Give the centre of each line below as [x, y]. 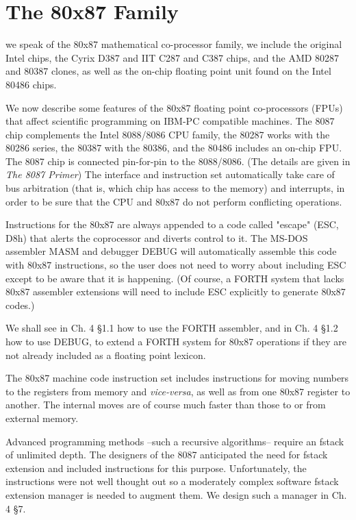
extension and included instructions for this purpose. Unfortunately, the [156, 468]
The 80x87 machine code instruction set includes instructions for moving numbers [177, 378]
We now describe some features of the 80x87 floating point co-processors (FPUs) [174, 107]
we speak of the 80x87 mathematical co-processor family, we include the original [174, 44]
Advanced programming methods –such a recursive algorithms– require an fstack [175, 441]
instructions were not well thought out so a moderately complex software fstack [172, 481]
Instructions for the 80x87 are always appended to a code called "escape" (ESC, [172, 224]
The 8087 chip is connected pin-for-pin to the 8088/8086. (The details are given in [178, 161]
